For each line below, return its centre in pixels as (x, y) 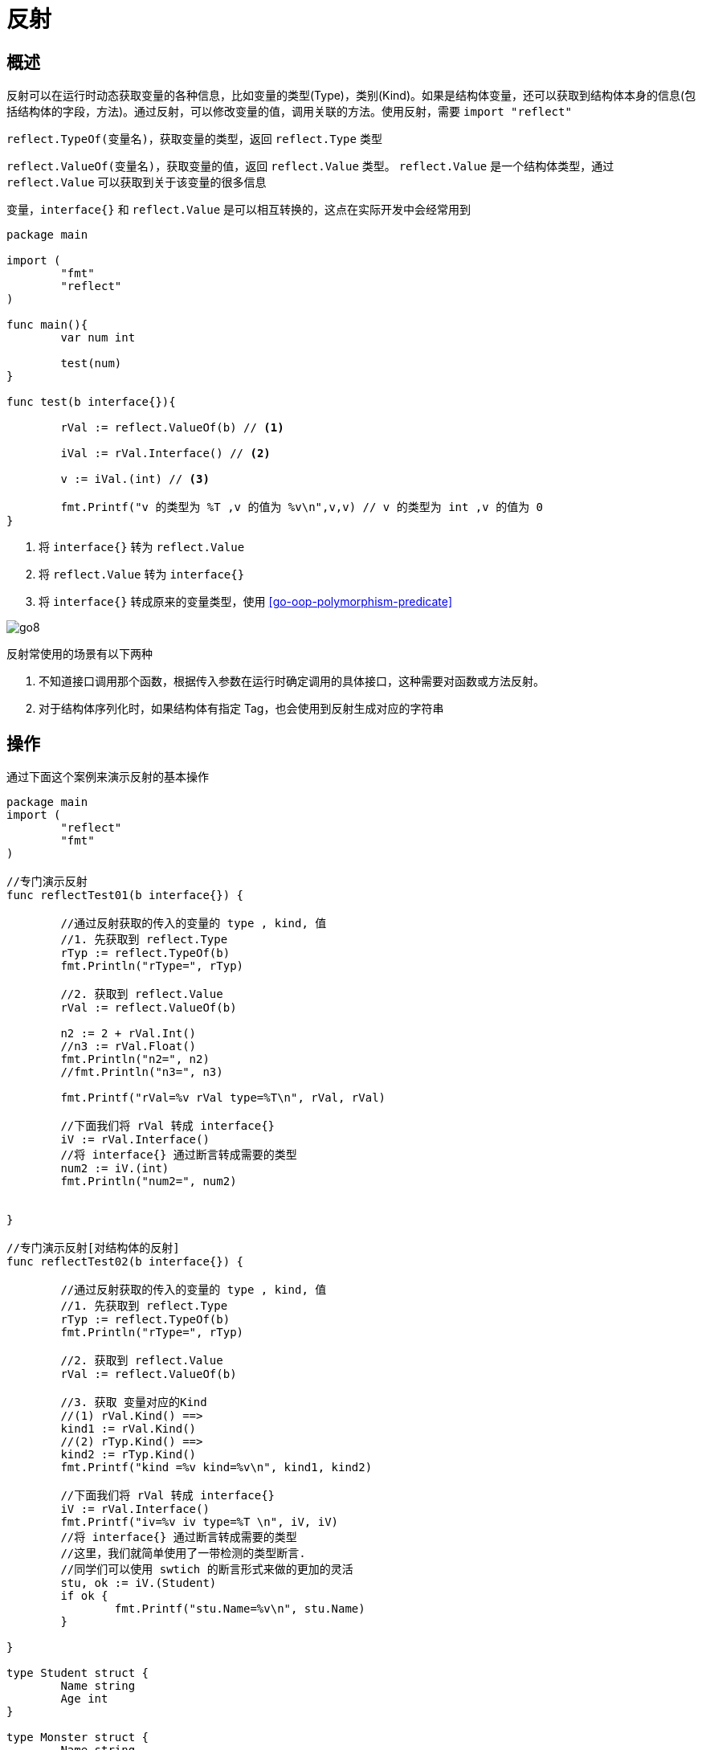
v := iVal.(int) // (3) (135, 479)
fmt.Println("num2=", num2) (149, 1182)
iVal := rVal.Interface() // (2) (165, 454)
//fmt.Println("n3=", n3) (142, 1072)
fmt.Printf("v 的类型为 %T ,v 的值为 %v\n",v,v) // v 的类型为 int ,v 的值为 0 (302, 507)
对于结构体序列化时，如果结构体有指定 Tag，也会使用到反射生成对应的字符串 (241, 709)
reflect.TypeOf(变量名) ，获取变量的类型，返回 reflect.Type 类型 (194, 139)
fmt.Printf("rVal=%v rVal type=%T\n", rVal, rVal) (223, 1098)
